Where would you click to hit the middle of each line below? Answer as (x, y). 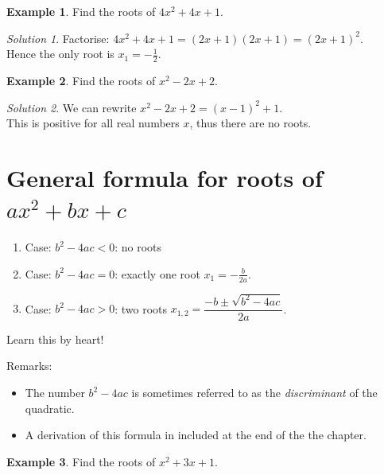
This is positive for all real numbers (93, 123)
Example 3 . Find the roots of (81, 461)
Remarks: (29, 366)
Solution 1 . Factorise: (58, 38)
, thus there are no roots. (250, 123)
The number (55, 393)
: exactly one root (157, 273)
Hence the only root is (60, 54)
